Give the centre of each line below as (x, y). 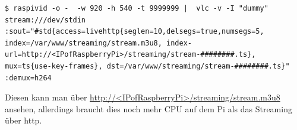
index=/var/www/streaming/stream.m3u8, (83, 43)
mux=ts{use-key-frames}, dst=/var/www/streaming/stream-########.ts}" (147, 66)
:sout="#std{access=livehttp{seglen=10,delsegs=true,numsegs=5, (135, 32)
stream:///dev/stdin (45, 20)
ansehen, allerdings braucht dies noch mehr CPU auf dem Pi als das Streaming (148, 108)
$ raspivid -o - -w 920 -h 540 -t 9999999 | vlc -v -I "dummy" (137, 8)
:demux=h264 (28, 78)
